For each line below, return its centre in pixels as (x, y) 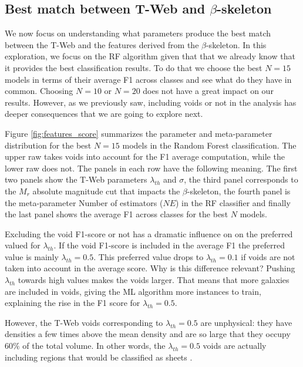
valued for (23, 245)
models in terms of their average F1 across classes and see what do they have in (148, 79)
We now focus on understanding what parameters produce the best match (138, 33)
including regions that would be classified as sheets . (99, 357)
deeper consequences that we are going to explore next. (104, 114)
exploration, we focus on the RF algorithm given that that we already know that (150, 56)
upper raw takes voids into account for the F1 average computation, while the (145, 156)
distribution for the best (48, 145)
